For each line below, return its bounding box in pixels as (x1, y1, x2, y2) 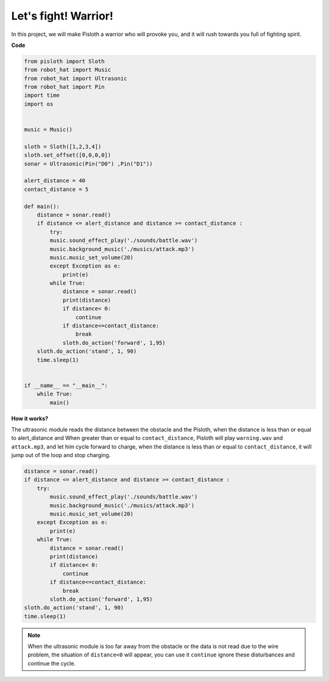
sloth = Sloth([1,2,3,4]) (24, 143, 102, 150)
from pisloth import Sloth (24, 58, 105, 65)
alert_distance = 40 (24, 177, 85, 184)
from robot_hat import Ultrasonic (24, 75, 127, 82)
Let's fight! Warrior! (11, 9, 114, 23)
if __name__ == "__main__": (24, 382, 108, 389)
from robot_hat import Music (24, 66, 111, 73)
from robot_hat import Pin (24, 83, 105, 91)
